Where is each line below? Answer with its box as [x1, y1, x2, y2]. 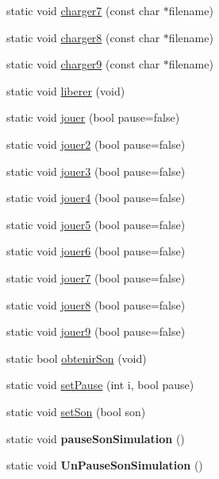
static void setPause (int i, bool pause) [6, 376, 194, 393]
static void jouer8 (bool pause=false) [6, 296, 186, 313]
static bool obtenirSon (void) [6, 349, 147, 366]
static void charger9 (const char [6, 56, 160, 72]
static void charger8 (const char [6, 29, 160, 45]
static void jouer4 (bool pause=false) [6, 189, 186, 206]
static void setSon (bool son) [6, 403, 146, 419]
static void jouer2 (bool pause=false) [6, 135, 186, 152]
